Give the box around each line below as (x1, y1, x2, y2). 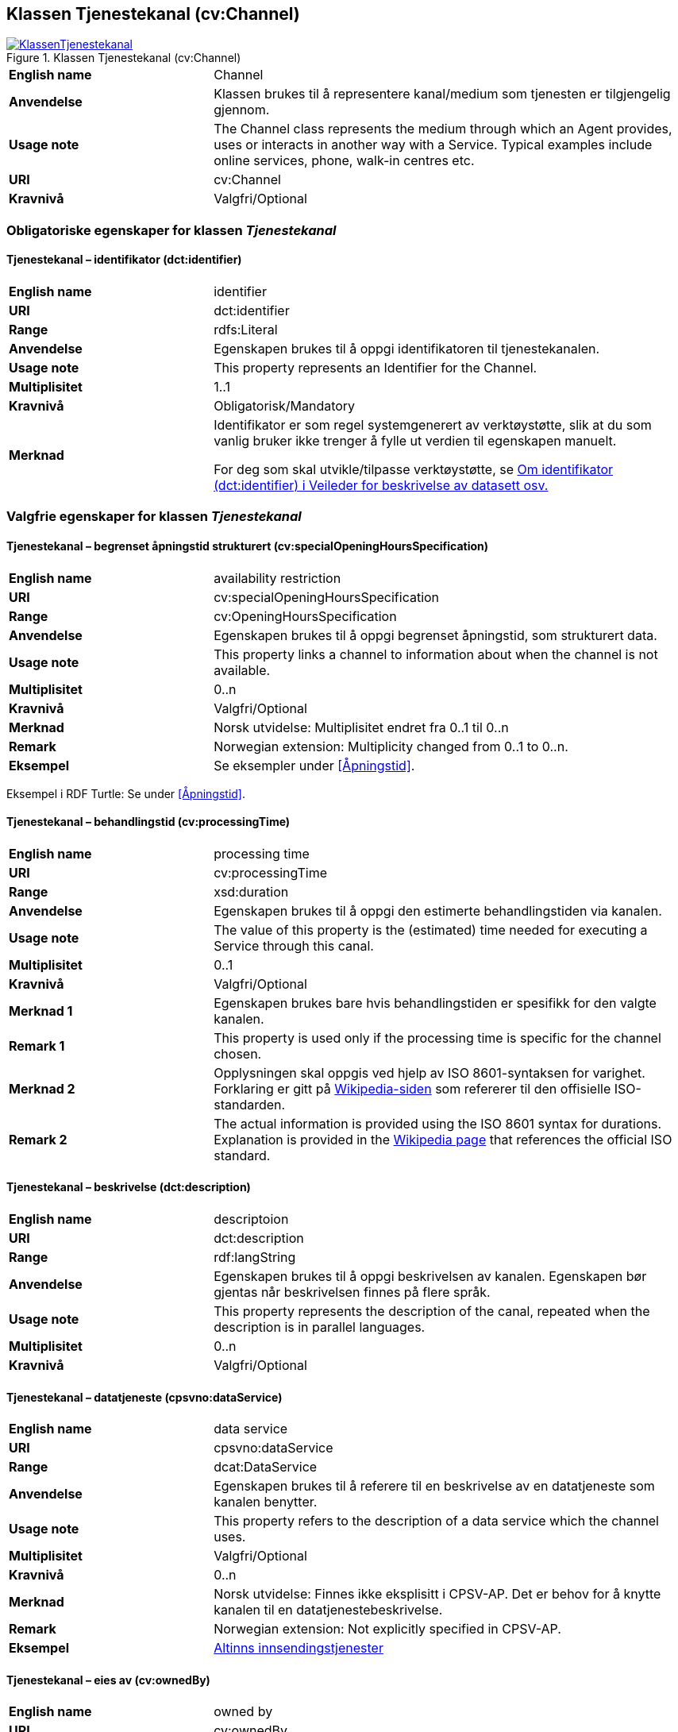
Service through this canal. (214, 937, 374, 954)
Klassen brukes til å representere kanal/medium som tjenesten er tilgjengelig (214, 86, 671, 102)
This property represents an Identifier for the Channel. (214, 360, 537, 376)
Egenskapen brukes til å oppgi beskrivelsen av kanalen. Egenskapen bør (214, 1268, 647, 1285)
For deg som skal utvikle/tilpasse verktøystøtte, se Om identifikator (214, 461, 614, 478)
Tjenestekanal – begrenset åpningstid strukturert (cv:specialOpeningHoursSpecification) (6, 539, 489, 553)
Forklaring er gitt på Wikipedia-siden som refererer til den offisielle (214, 1080, 611, 1097)
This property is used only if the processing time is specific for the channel (214, 1029, 661, 1046)
